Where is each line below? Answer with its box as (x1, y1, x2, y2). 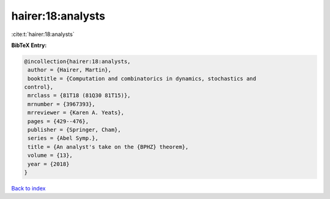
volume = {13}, (28, 152, 73, 159)
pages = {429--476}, (28, 118, 89, 125)
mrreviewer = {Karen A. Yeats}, (28, 109, 125, 116)
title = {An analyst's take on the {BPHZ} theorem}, (28, 143, 189, 150)
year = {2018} (28, 161, 70, 167)
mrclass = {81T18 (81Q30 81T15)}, (28, 92, 131, 99)
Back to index (11, 184, 46, 192)
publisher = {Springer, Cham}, (28, 126, 122, 134)
